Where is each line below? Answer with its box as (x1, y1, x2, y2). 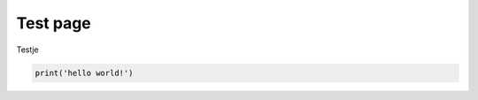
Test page (16, 13, 92, 33)
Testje (16, 44, 39, 55)
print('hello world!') (35, 67, 134, 78)
